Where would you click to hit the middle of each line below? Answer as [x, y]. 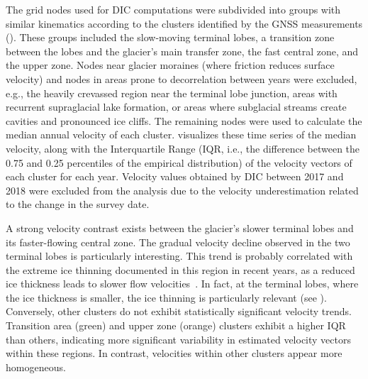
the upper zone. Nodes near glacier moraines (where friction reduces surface [170, 65]
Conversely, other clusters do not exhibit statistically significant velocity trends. [179, 311]
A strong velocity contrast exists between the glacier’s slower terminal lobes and [180, 227]
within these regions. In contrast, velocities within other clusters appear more [174, 353]
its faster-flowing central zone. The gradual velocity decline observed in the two [178, 242]
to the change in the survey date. [78, 204]
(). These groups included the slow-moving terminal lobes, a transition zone [170, 37]
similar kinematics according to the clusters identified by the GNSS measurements [184, 23]
